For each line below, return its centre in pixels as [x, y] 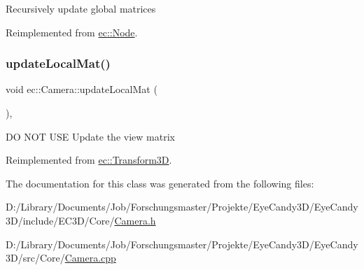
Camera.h [135, 220]
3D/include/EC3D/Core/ [60, 220]
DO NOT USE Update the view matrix [90, 136]
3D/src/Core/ [35, 258]
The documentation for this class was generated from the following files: [160, 183]
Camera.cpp [90, 258]
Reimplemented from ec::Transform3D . [89, 160]
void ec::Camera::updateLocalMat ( [82, 89]
